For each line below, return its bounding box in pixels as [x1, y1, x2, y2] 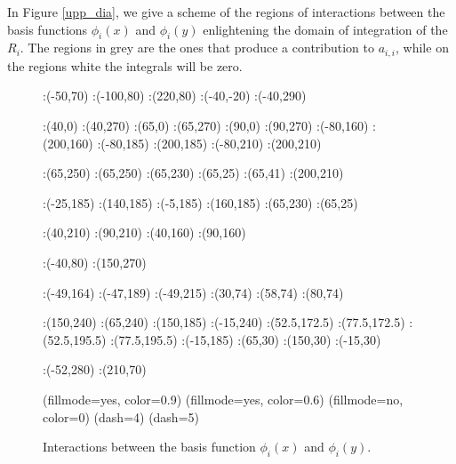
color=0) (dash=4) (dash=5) [43, 407, 199, 426]
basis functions [7, 20, 88, 38]
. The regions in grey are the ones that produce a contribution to [20, 38, 374, 57]
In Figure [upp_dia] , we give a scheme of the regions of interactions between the [7, 3, 445, 20]
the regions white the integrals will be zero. [7, 56, 243, 75]
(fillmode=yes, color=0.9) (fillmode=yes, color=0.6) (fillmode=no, [43, 389, 404, 408]
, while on [396, 38, 449, 57]
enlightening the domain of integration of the [203, 20, 448, 38]
